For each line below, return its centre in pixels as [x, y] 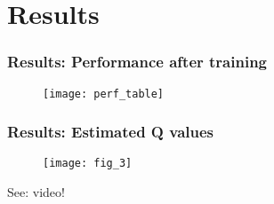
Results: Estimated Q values [111, 132]
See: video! [36, 192]
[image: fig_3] [88, 164]
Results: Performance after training [137, 62]
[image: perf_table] [104, 94]
